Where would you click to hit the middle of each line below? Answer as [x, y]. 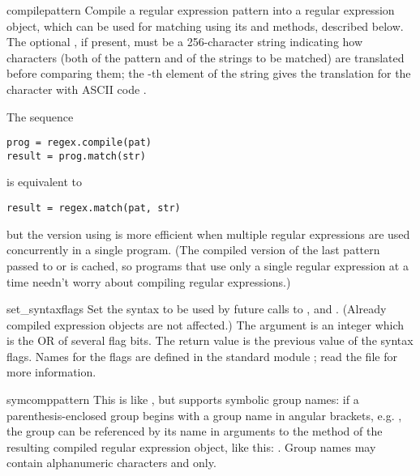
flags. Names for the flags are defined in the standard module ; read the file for [202, 356]
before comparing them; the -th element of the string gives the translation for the [209, 73]
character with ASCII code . [77, 89]
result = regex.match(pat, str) [94, 208]
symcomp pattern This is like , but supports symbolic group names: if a [183, 399]
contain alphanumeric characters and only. [111, 463]
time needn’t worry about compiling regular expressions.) [149, 281]
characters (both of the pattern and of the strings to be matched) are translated [206, 57]
